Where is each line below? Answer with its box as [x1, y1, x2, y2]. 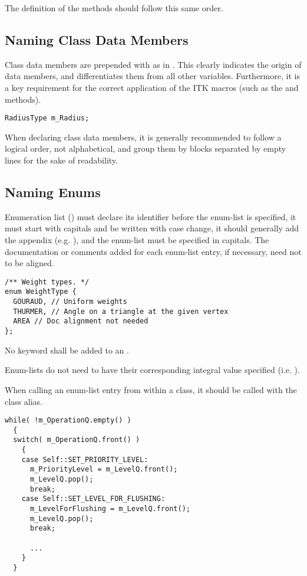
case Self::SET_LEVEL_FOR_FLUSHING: [21, 495, 166, 503]
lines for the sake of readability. [5, 154, 118, 166]
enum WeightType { [5, 287, 77, 296]
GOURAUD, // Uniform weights [13, 297, 127, 306]
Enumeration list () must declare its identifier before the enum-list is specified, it [5, 210, 296, 222]
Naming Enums [5, 183, 101, 201]
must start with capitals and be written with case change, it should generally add [5, 222, 299, 234]
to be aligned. [5, 257, 54, 269]
